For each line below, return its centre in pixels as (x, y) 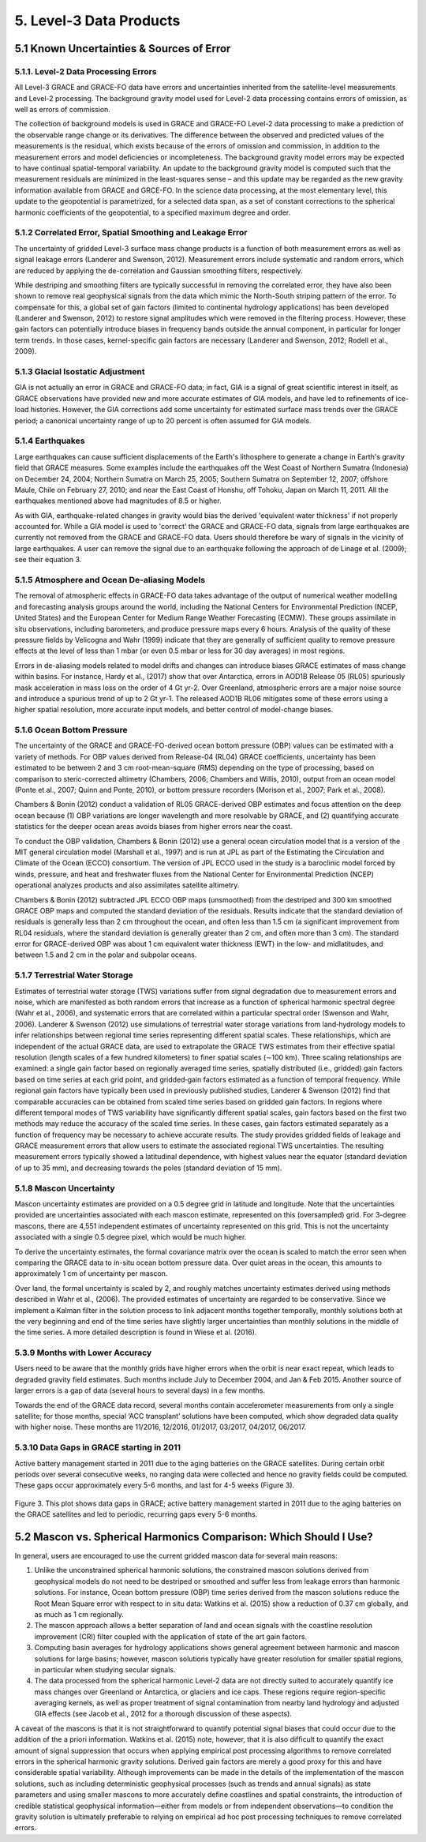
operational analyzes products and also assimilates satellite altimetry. (127, 885)
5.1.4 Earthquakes (50, 441)
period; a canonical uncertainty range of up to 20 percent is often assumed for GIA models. (163, 420)
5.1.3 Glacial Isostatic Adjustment (80, 372)
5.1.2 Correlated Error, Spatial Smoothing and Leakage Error (131, 233)
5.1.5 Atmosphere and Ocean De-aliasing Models (110, 580)
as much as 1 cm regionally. (79, 1614)
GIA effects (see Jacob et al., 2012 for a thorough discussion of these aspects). (163, 1714)
